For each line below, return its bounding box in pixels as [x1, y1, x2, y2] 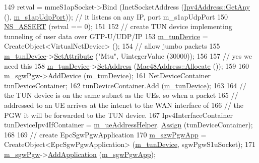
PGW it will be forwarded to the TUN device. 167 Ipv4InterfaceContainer [4, 109, 233, 120]
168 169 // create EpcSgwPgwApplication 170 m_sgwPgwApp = [4, 129, 207, 139]
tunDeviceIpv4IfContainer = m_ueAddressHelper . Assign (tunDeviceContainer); [4, 119, 253, 130]
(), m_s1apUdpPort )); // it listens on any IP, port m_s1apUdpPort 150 [4, 11, 228, 22]
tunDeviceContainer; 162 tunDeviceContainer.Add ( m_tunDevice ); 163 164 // [4, 80, 246, 90]
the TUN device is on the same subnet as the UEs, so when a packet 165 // [4, 90, 238, 100]
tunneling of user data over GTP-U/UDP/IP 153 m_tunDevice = [4, 31, 208, 41]
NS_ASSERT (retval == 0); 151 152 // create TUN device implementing [4, 21, 232, 32]
